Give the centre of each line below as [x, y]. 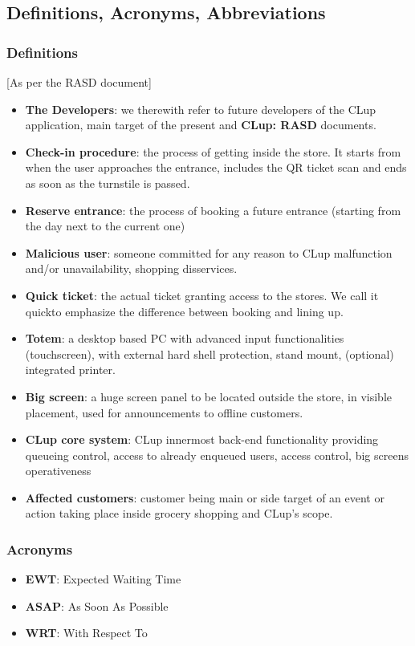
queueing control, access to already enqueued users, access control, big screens [217, 455]
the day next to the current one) [105, 226]
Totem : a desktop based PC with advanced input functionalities [185, 338]
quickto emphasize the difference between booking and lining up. [184, 311]
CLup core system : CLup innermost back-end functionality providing [202, 439]
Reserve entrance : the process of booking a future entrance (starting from [213, 210]
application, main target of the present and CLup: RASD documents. [201, 125]
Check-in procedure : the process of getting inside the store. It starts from [213, 151]
